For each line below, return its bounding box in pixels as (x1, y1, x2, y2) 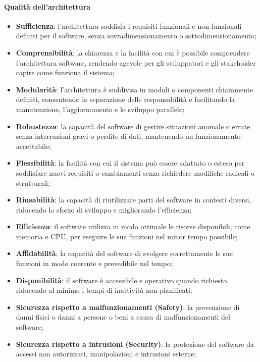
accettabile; (16, 140, 51, 151)
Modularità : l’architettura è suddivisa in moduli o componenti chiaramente (16, 84, 253, 94)
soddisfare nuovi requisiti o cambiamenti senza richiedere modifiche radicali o (16, 167, 255, 178)
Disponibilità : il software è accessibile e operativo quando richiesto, (16, 275, 229, 285)
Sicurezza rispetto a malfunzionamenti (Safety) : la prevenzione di (16, 301, 240, 312)
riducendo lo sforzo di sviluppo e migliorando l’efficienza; (16, 204, 192, 215)
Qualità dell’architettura (4, 1, 91, 12)
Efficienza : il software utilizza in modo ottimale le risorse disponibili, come (16, 221, 250, 232)
